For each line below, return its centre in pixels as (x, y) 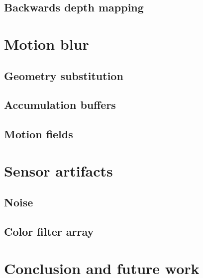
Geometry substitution (64, 75)
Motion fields (39, 134)
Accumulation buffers (60, 105)
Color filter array (49, 232)
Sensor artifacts (58, 170)
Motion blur (47, 44)
